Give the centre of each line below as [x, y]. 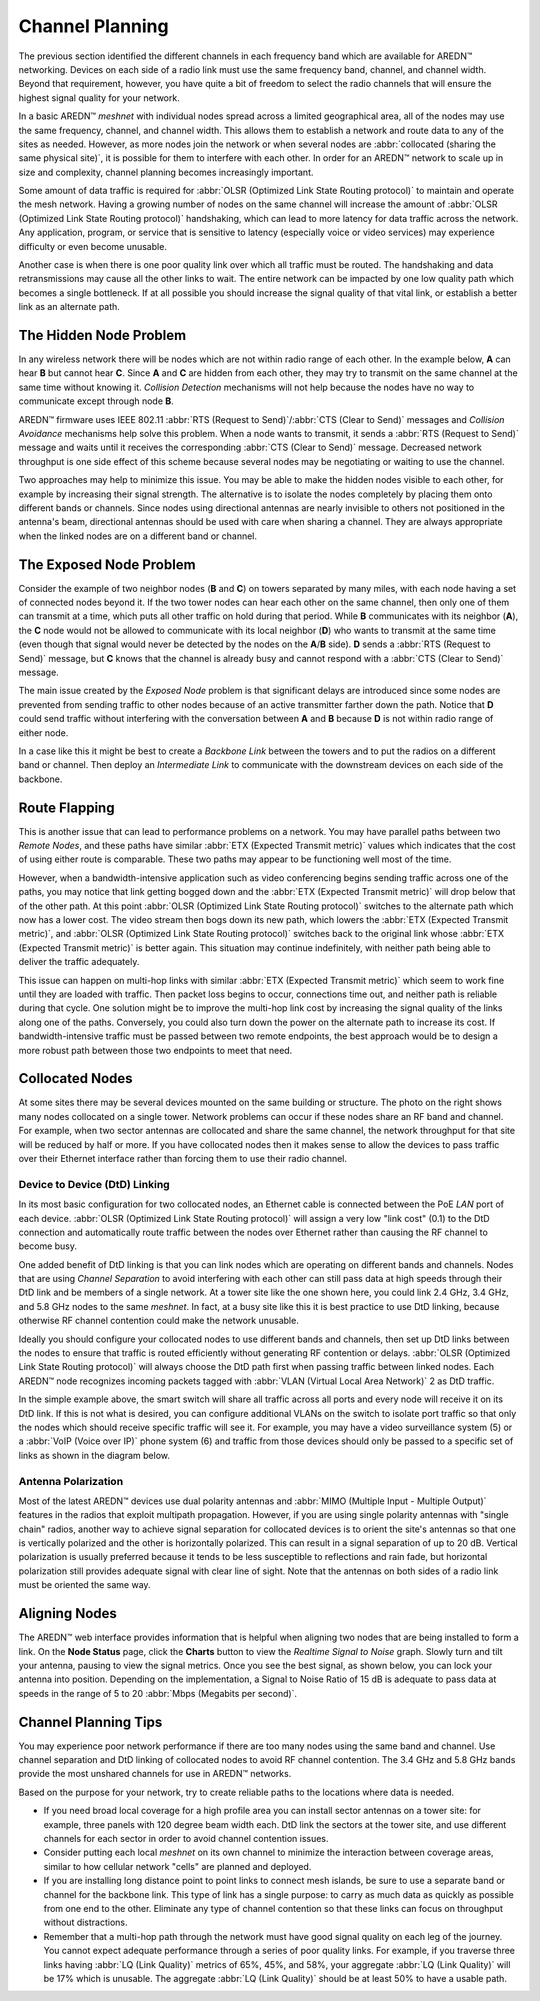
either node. [43, 732]
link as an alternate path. [69, 307]
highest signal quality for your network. [99, 97]
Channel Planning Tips [90, 1721]
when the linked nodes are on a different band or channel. [138, 536]
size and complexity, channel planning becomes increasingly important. [166, 172]
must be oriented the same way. [84, 1585]
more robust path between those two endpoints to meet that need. [155, 1050]
